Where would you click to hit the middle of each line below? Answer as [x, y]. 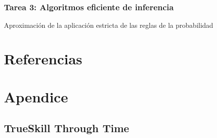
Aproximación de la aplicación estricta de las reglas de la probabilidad [109, 25]
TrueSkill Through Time [67, 128]
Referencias [43, 59]
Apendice [36, 97]
